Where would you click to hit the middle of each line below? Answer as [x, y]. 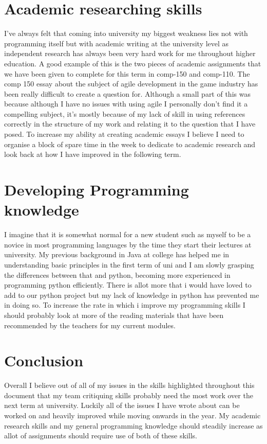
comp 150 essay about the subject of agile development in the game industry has [131, 84]
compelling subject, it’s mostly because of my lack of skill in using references [125, 113]
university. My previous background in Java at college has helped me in [117, 254]
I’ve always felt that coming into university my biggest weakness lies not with [126, 33]
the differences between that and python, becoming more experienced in [117, 274]
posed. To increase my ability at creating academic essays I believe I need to [124, 134]
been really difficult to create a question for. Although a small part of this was [127, 93]
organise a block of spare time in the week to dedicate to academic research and [130, 144]
